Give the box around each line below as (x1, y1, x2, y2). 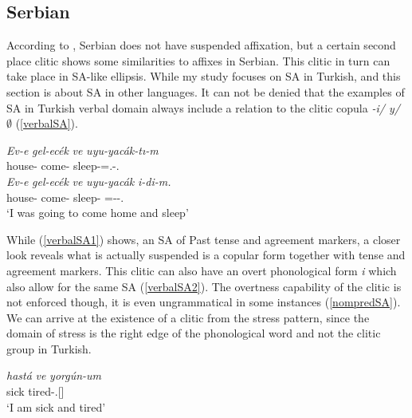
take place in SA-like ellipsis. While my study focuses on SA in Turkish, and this (6, 68, 401, 85)
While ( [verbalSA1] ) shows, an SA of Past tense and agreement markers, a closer (6, 231, 401, 247)
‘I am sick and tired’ (6, 398, 106, 415)
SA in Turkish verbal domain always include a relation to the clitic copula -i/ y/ (6, 99, 400, 116)
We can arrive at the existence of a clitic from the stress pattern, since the (6, 309, 370, 325)
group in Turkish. (6, 340, 92, 357)
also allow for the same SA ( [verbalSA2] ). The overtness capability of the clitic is (6, 278, 402, 294)
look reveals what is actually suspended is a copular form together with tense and (6, 246, 406, 263)
